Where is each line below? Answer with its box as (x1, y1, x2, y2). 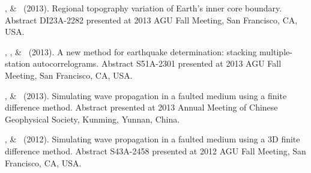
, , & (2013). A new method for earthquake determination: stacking (5, 45, 257, 58)
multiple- (259, 45, 292, 58)
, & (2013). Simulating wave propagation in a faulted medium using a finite (5, 89, 287, 102)
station (5, 57, 31, 70)
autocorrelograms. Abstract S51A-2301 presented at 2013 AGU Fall (32, 57, 282, 70)
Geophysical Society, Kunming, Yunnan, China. (5, 112, 180, 125)
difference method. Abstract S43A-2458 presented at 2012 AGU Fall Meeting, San (5, 144, 306, 157)
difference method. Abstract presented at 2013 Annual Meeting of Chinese (5, 101, 278, 114)
